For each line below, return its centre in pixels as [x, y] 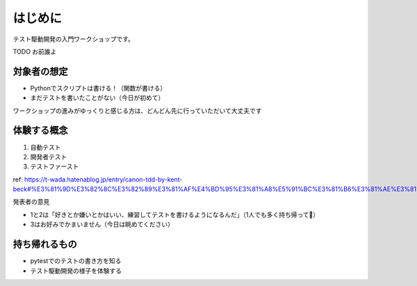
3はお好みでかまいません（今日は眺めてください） [102, 224]
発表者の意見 [31, 202]
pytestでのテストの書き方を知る [76, 261]
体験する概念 [40, 130]
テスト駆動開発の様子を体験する [76, 271]
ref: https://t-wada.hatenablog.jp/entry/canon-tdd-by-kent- [98, 179]
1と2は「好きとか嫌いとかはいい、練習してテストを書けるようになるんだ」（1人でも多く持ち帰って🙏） [175, 214]
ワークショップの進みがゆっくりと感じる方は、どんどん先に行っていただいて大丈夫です [137, 111]
